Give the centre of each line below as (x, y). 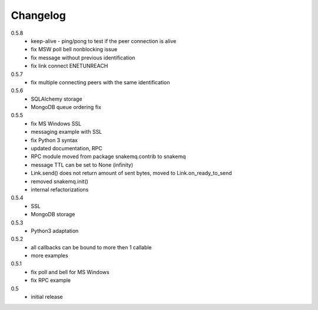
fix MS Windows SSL (56, 123)
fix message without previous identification (83, 57)
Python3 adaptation (55, 230)
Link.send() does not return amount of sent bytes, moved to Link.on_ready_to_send (131, 173)
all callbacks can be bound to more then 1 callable (92, 247)
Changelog (38, 15)
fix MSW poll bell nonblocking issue (74, 50)
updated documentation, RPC (67, 149)
